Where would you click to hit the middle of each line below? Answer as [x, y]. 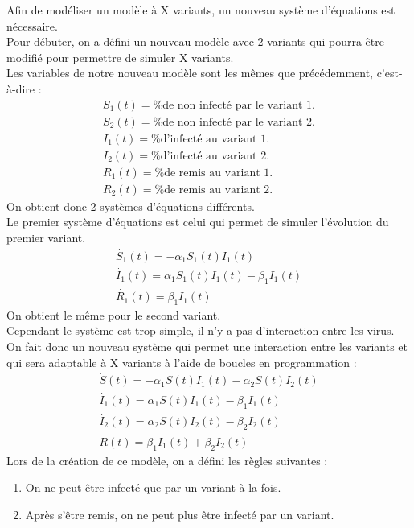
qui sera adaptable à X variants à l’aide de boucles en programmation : [182, 362]
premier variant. [46, 237]
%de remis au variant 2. [214, 190]
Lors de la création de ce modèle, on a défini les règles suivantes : [167, 460]
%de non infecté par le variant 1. [234, 105]
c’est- [389, 73]
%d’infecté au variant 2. [211, 156]
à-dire [21, 88]
